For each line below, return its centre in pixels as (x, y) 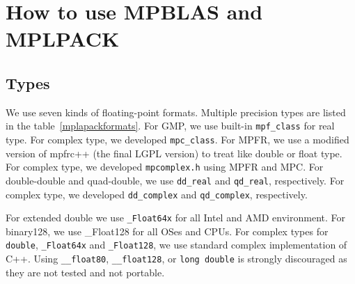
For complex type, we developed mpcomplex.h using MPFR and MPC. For (165, 167)
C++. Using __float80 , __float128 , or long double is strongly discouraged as (176, 259)
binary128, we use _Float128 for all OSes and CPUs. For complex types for (167, 231)
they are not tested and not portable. (85, 272)
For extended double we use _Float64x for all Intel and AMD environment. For (175, 218)
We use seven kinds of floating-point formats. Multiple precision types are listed (176, 112)
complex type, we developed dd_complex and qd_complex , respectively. (157, 194)
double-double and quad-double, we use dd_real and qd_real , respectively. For (175, 180)
